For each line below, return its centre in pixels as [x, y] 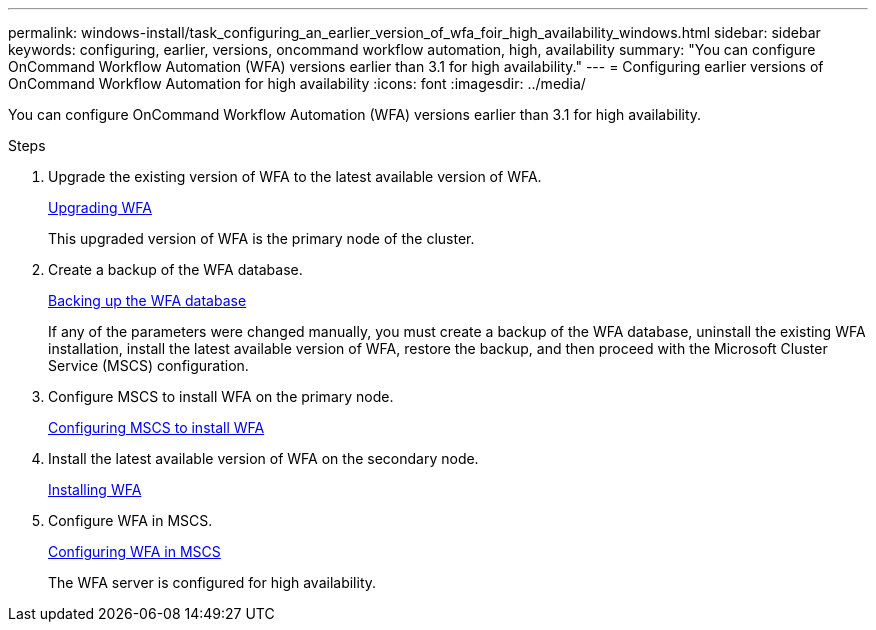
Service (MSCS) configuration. [148, 365]
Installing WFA [95, 489]
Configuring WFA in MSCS [134, 551]
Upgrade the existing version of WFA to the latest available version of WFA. [295, 176]
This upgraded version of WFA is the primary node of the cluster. [261, 238]
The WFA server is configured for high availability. [212, 582]
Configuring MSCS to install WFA [156, 427]
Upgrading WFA [100, 207]
